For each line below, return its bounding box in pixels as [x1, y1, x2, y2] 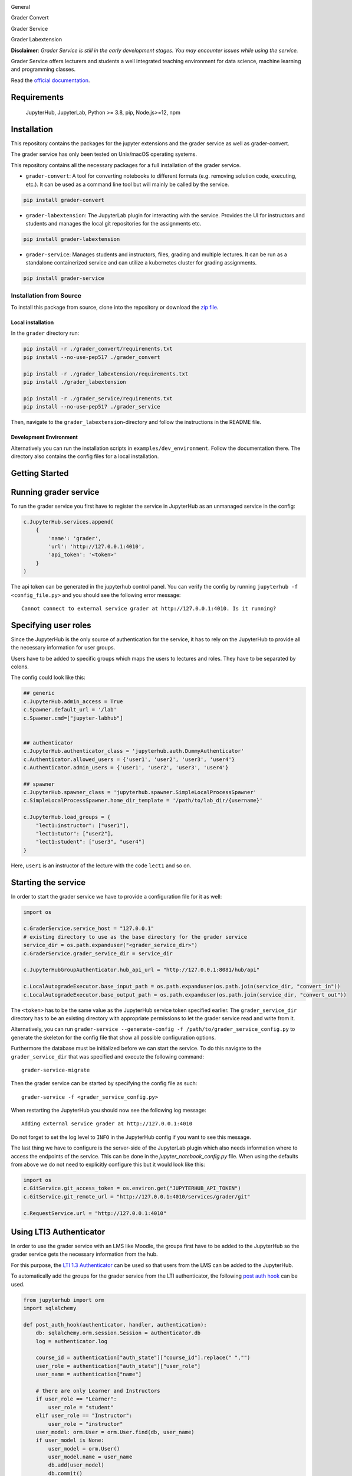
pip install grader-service [23, 275, 104, 282]
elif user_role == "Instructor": [35, 1412, 133, 1419]
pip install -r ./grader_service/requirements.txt [23, 395, 173, 401]
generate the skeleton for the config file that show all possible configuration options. [11, 1034, 216, 1041]
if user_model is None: [35, 1437, 104, 1444]
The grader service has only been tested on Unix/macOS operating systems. [11, 151, 198, 158]
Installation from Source [11, 291, 82, 299]
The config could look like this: [11, 674, 85, 681]
